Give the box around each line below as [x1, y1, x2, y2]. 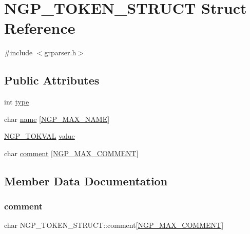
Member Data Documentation [4, 173, 168, 188]
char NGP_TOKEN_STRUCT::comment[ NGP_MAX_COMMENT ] [4, 220, 224, 230]
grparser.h [44, 47, 76, 58]
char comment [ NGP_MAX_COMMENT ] [4, 147, 139, 158]
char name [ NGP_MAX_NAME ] [4, 113, 110, 124]
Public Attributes [4, 72, 100, 88]
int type [4, 96, 29, 107]
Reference [4, 17, 75, 38]
